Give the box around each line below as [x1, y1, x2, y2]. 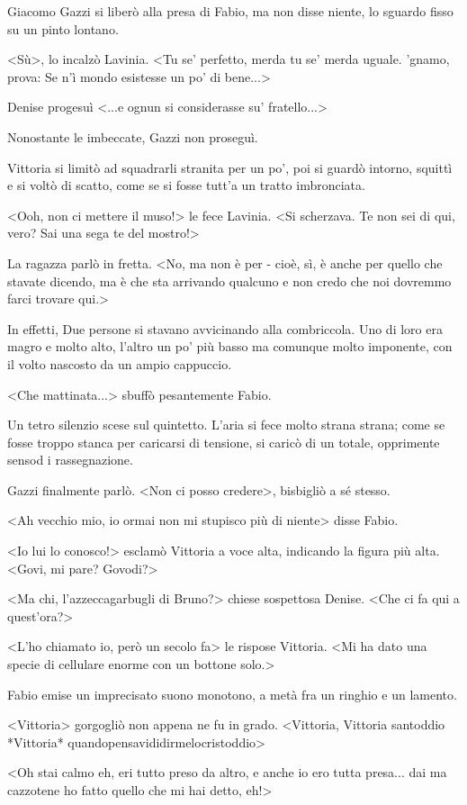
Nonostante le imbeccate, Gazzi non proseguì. [7, 127, 258, 146]
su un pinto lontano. [7, 19, 119, 38]
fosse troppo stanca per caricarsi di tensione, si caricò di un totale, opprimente [7, 432, 440, 451]
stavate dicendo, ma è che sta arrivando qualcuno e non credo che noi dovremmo [7, 271, 452, 290]
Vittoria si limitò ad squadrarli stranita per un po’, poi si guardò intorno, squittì [7, 158, 453, 176]
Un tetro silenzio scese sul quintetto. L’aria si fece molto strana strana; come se [7, 415, 445, 434]
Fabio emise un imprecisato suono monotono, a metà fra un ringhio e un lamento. [7, 684, 457, 703]
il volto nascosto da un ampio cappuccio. [7, 354, 232, 373]
